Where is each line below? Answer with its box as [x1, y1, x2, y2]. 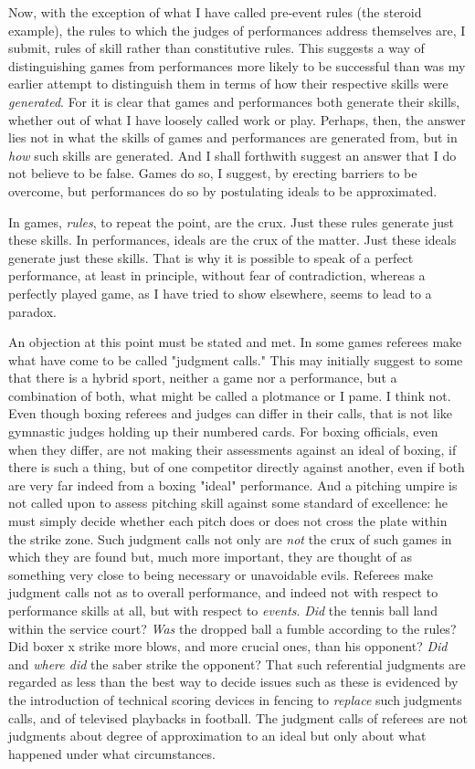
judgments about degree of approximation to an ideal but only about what [8, 726, 427, 745]
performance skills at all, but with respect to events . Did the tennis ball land [8, 601, 438, 619]
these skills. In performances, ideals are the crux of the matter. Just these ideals [8, 230, 457, 249]
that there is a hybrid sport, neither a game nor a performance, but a [8, 368, 397, 387]
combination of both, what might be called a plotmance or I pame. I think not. [8, 385, 451, 405]
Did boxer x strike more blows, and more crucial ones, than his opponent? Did [8, 637, 448, 656]
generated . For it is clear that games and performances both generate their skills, [8, 91, 460, 111]
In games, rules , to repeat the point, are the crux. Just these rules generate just [8, 212, 455, 231]
